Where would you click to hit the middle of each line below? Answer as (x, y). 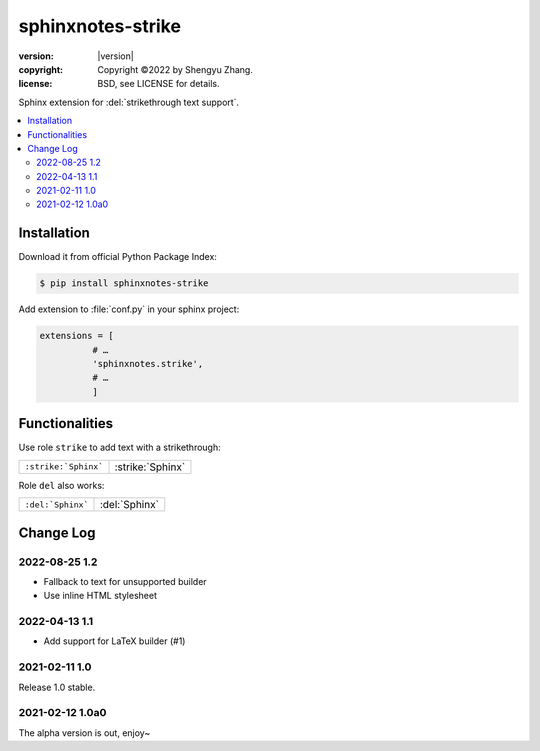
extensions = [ (76, 336)
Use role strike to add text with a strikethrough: (120, 447)
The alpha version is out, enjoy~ (84, 732)
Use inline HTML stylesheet (100, 596)
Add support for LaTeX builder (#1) (114, 641)
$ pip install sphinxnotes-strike (124, 283)
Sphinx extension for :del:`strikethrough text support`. (129, 102)
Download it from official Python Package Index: (117, 257)
